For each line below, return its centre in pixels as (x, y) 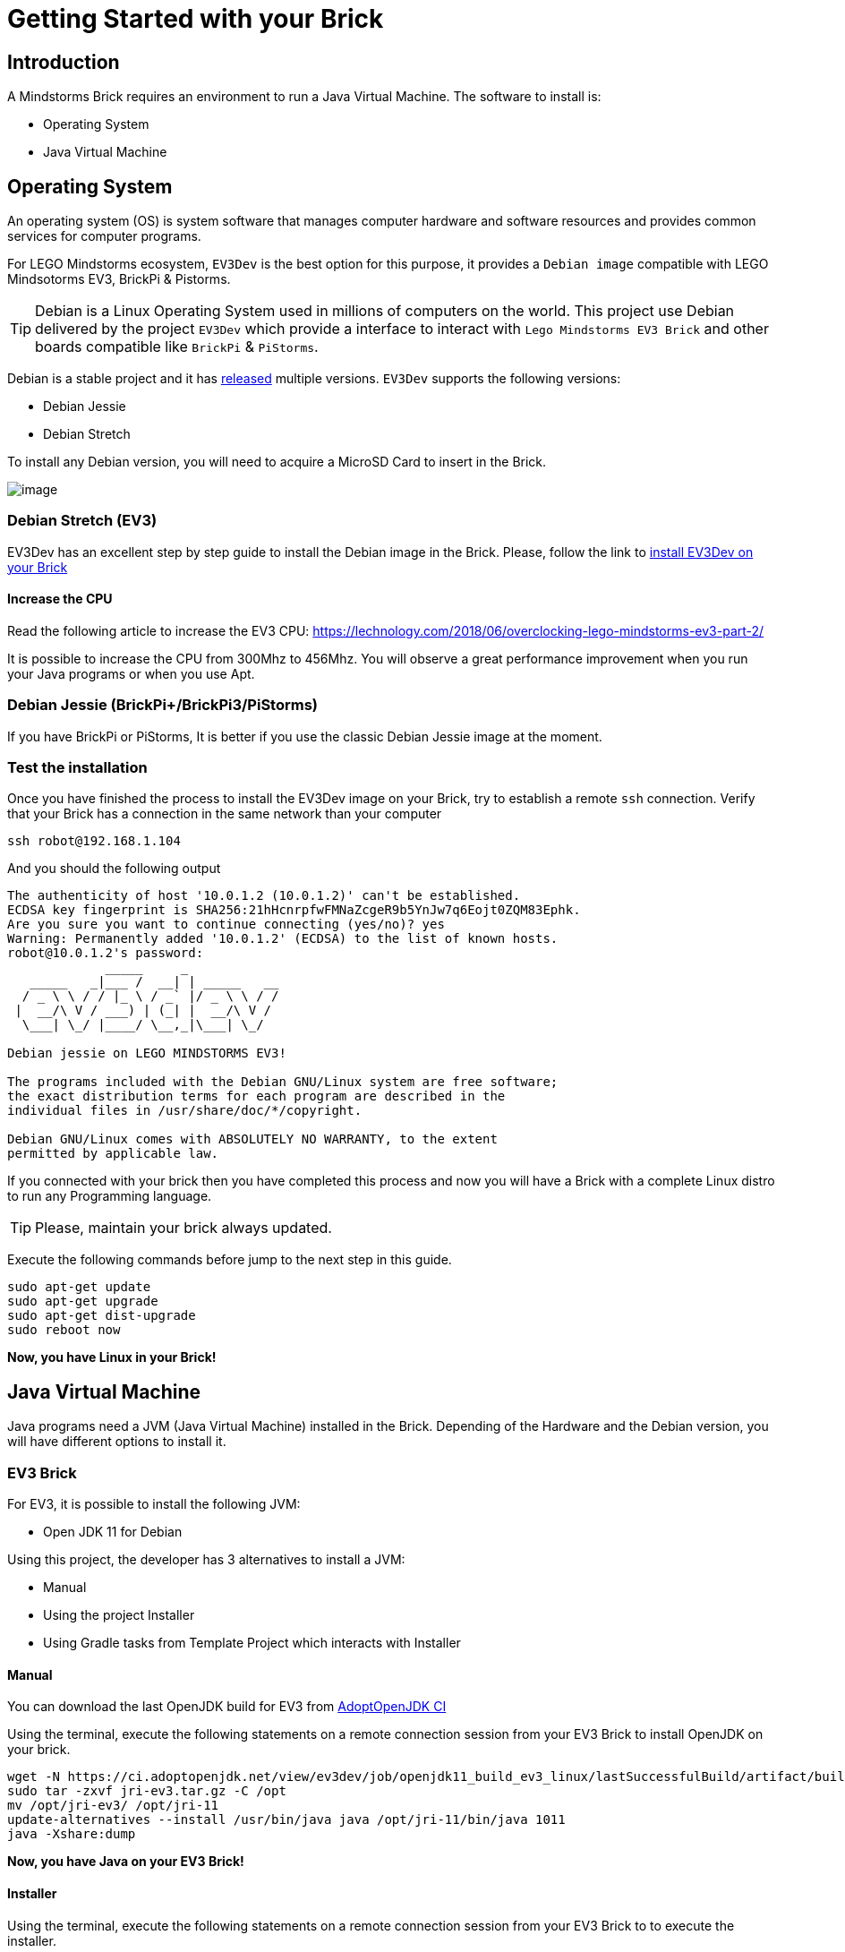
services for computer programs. (104, 236)
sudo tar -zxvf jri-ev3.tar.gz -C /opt (147, 1791)
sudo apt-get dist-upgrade (102, 1316)
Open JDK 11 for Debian (113, 1532)
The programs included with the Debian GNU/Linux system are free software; (283, 1082)
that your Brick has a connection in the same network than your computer (225, 814)
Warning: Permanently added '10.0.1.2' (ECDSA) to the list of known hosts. (283, 939)
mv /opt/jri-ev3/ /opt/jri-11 (113, 1806)
